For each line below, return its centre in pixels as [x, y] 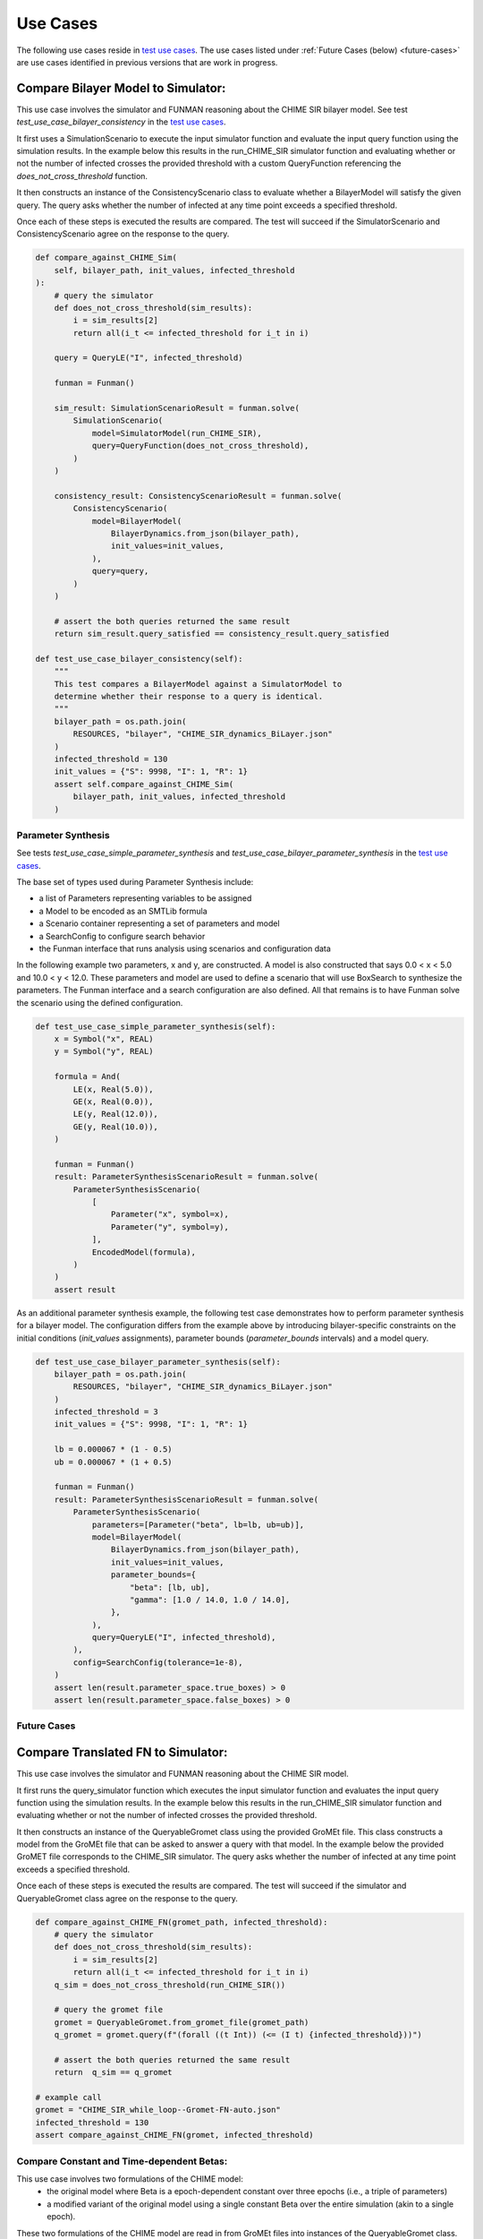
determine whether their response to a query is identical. [189, 697]
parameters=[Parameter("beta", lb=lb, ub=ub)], [198, 1524]
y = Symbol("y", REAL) [104, 1051]
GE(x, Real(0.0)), [113, 1101]
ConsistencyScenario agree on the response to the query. [123, 234]
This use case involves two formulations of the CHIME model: [130, 2179]
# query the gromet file [109, 2010]
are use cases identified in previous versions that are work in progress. [147, 62]
